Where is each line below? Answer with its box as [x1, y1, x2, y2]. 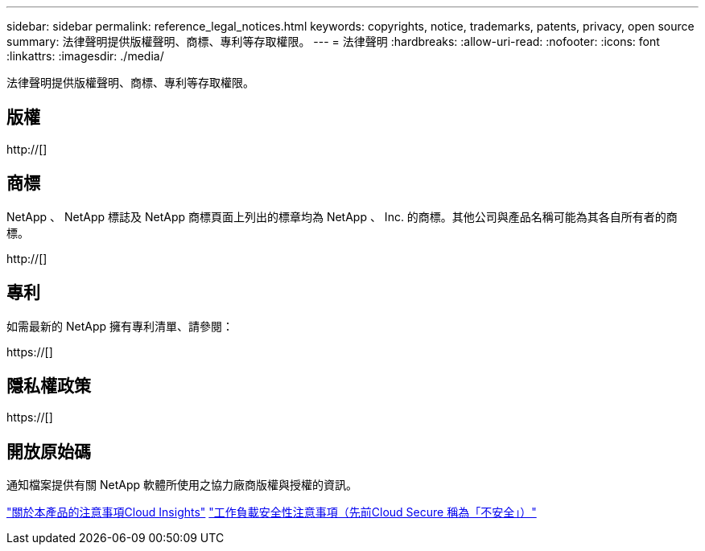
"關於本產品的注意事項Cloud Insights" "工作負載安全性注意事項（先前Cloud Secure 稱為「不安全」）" [6, 505, 537, 520]
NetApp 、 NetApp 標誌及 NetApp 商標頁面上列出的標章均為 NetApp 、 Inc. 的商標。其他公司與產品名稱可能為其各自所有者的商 [6, 209, 678, 224]
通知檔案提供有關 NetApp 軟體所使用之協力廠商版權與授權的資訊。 [6, 478, 357, 492]
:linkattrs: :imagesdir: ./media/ [6, 49, 164, 63]
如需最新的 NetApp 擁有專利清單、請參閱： [6, 319, 233, 333]
